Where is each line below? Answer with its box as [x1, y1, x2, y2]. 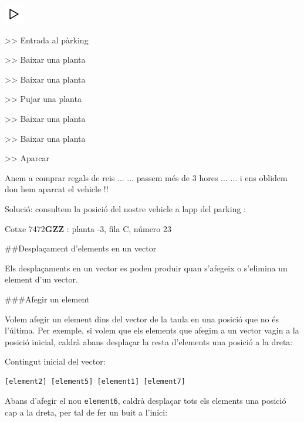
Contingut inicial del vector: [5, 355, 106, 367]
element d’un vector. [5, 273, 78, 285]
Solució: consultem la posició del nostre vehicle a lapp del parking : [5, 202, 246, 215]
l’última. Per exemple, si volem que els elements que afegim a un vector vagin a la [5, 324, 299, 336]
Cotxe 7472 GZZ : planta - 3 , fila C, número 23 [5, 222, 172, 234]
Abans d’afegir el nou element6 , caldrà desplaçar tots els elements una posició [5, 394, 286, 407]
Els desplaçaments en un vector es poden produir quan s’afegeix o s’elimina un [5, 261, 288, 274]
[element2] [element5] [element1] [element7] [5, 377, 185, 386]
